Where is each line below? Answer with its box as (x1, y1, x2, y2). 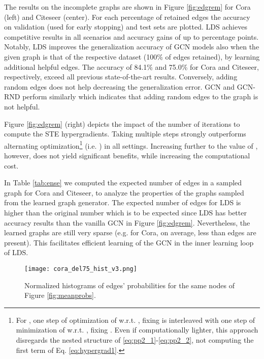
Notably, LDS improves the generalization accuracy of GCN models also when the (4, 41, 259, 52)
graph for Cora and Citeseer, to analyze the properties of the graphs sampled (4, 187, 244, 198)
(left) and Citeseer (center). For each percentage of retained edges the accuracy (4, 11, 250, 22)
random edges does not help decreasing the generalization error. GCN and (4, 81, 235, 92)
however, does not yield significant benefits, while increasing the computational (4, 150, 250, 160)
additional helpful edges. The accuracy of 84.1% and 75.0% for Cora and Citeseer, (4, 61, 259, 72)
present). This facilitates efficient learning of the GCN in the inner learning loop (4, 237, 254, 247)
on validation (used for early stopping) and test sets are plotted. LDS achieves (4, 21, 247, 32)
